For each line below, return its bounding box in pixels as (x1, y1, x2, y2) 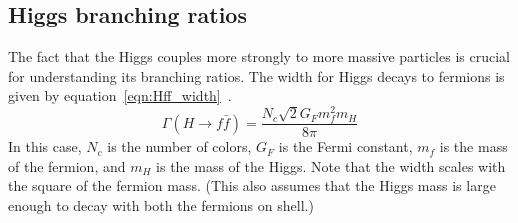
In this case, (8, 136, 82, 157)
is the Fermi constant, (278, 136, 413, 157)
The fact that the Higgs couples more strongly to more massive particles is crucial (8, 46, 510, 67)
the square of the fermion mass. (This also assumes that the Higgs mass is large (8, 175, 496, 196)
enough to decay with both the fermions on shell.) (8, 195, 314, 216)
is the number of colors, (107, 136, 252, 157)
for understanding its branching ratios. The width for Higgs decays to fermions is (8, 65, 505, 86)
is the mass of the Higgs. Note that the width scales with (156, 155, 506, 176)
